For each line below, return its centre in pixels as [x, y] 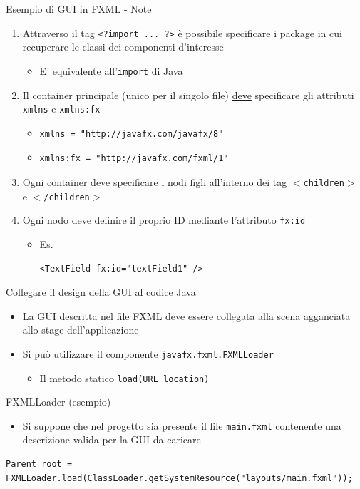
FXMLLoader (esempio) [58, 402]
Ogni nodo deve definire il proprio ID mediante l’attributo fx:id [164, 220]
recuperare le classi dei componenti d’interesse [123, 47]
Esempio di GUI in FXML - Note [79, 9]
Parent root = [39, 464]
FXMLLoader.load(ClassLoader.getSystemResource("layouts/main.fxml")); [179, 478]
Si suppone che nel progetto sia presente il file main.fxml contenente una [182, 425]
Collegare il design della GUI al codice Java [101, 292]
